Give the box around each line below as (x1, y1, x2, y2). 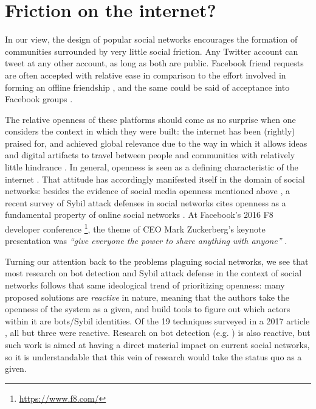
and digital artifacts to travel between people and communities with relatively (5, 149, 295, 161)
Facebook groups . (5, 93, 73, 105)
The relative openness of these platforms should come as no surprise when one (5, 113, 296, 125)
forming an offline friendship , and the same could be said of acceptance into (5, 80, 290, 93)
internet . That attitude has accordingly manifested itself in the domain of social (5, 172, 305, 185)
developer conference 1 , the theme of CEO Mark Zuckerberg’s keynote (5, 221, 266, 235)
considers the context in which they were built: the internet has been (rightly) (5, 125, 295, 138)
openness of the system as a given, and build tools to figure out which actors (5, 302, 290, 315)
